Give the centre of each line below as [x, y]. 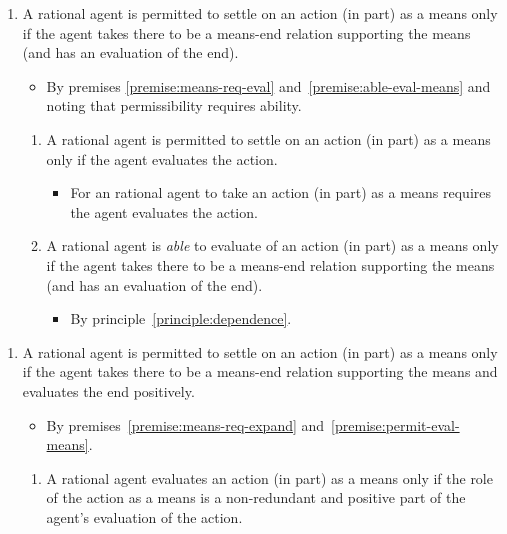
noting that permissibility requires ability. [174, 105]
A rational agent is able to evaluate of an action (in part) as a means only [272, 245]
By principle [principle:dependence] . [181, 318]
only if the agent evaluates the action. [162, 158]
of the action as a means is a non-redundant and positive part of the [256, 497]
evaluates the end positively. [108, 390]
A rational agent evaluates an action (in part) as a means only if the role [269, 477]
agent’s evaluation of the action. [144, 516]
